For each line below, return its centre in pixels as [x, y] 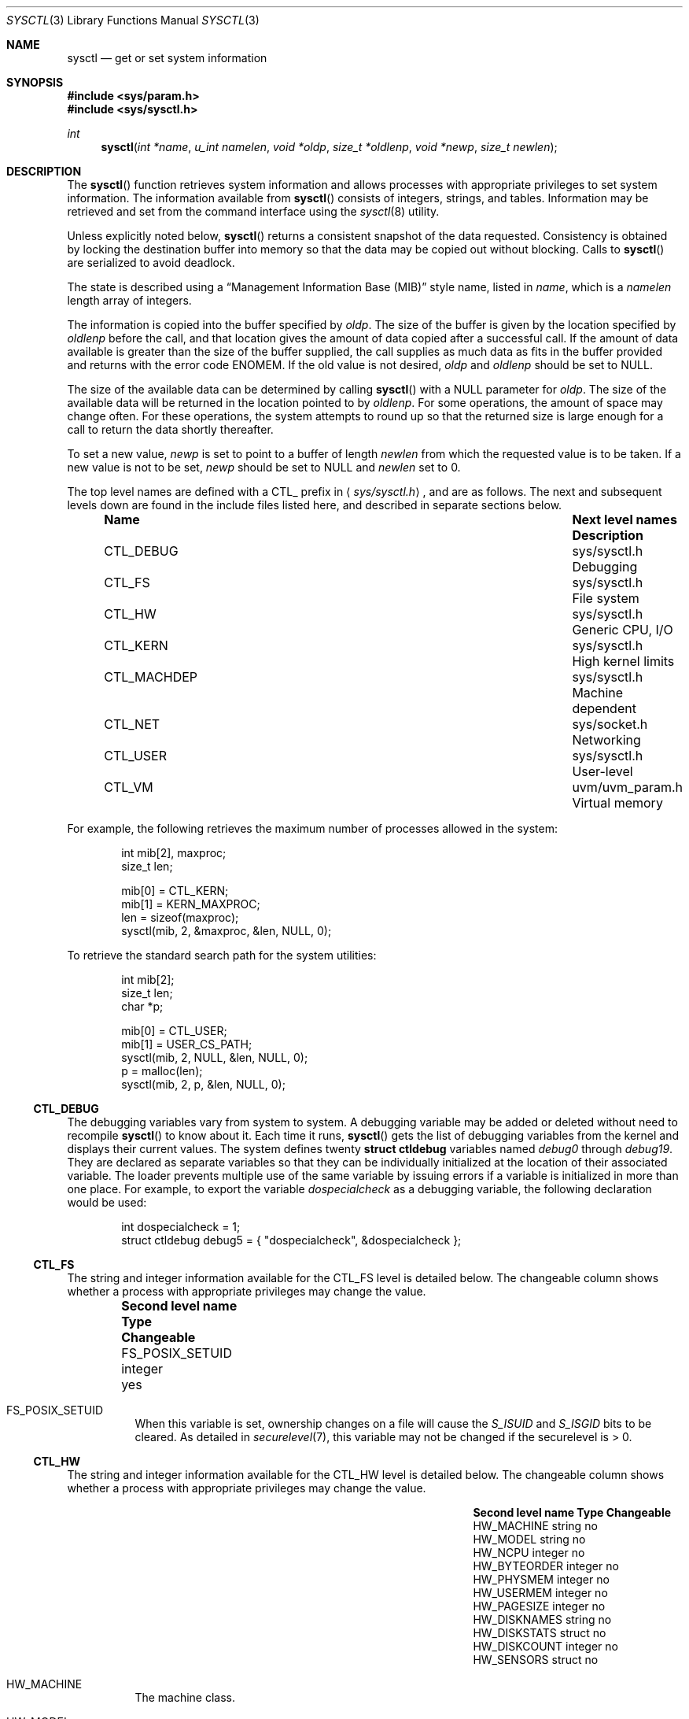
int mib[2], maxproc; [174, 853]
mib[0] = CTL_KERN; [175, 891]
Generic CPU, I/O [623, 630]
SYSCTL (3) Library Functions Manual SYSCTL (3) [133, 20]
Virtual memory [617, 803]
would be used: [107, 1202]
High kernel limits [623, 661]
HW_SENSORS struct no [536, 1660]
